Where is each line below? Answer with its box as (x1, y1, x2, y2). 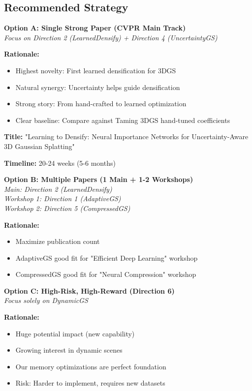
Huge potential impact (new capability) (15, 328, 135, 338)
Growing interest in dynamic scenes (15, 345, 123, 355)
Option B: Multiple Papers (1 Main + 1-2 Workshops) (4, 174, 193, 184)
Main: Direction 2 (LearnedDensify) (4, 183, 112, 194)
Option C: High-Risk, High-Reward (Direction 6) (4, 285, 175, 296)
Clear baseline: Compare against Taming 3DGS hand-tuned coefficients (15, 115, 230, 125)
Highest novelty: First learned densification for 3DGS (15, 65, 176, 75)
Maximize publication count (15, 236, 100, 246)
